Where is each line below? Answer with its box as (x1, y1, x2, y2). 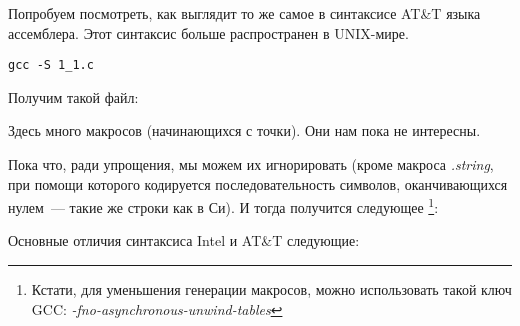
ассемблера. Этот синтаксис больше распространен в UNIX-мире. (8, 22, 409, 43)
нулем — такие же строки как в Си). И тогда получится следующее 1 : (8, 194, 439, 217)
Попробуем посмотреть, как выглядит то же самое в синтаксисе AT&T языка (8, 3, 481, 23)
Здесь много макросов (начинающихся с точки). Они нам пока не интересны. (8, 120, 481, 141)
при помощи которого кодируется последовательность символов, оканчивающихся (8, 173, 508, 194)
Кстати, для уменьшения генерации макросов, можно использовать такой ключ (31, 279, 512, 300)
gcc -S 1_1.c (8, 58, 94, 73)
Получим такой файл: (8, 86, 139, 107)
